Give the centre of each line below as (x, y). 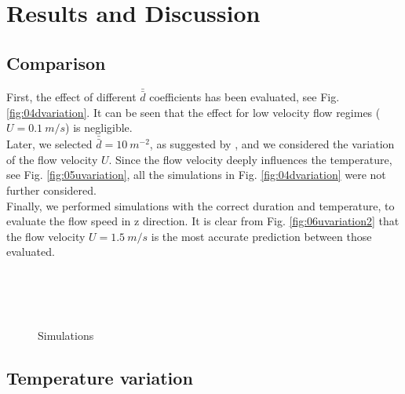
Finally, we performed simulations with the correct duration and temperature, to (201, 205)
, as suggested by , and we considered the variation (272, 144)
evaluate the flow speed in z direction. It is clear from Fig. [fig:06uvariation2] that (203, 221)
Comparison (56, 62)
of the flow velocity (52, 159)
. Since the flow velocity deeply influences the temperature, (250, 159)
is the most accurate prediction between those (261, 236)
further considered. (51, 190)
